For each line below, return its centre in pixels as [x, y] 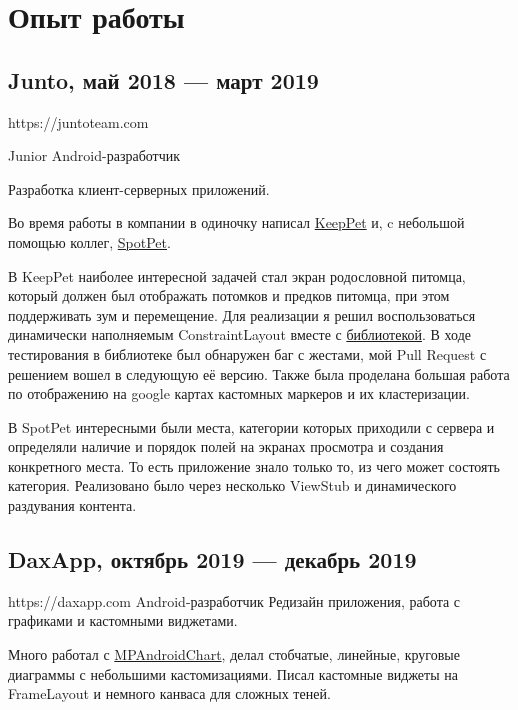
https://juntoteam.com [78, 121]
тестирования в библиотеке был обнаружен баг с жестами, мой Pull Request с [247, 353]
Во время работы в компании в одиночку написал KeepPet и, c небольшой [236, 222]
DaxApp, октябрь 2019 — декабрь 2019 [212, 559]
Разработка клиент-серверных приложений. [139, 188]
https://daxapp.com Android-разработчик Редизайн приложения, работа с [234, 600]
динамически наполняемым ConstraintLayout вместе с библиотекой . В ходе [239, 334]
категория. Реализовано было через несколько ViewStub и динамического [232, 485]
